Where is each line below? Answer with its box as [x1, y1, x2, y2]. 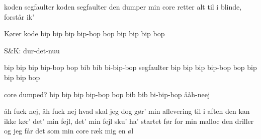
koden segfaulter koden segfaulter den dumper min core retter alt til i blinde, [4, 2, 242, 12]
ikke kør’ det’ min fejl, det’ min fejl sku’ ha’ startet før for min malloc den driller [4, 115, 254, 126]
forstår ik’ [4, 11, 35, 22]
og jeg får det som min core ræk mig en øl [4, 125, 134, 136]
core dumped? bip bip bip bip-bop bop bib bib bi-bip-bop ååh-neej [4, 89, 210, 99]
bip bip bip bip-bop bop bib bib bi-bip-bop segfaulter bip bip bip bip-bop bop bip [4, 62, 257, 73]
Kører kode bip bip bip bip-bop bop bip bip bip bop [4, 28, 165, 39]
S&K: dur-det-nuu [4, 45, 60, 55]
